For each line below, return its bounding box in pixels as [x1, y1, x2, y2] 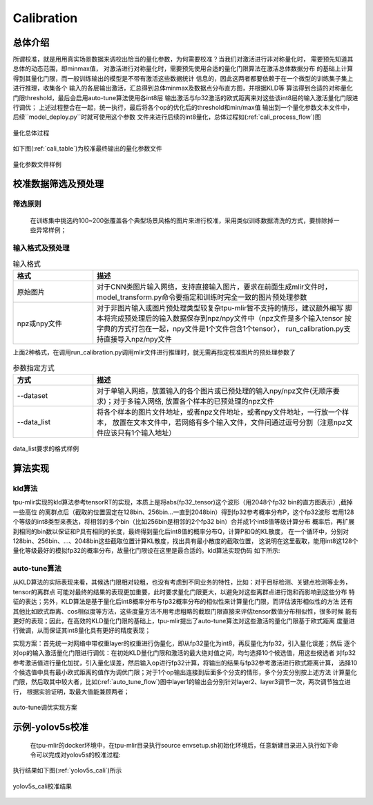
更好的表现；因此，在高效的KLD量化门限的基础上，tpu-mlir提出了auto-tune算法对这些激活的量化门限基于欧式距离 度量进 [12, 617, 355, 625]
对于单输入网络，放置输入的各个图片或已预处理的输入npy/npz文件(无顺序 [97, 386, 333, 396]
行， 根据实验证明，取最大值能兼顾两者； [12, 688, 130, 696]
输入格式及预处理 [12, 243, 70, 252]
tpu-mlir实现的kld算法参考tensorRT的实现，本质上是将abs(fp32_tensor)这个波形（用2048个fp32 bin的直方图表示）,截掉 [12, 498, 353, 506]
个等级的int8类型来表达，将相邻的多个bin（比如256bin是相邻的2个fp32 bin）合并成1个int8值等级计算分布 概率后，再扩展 [12, 518, 355, 526]
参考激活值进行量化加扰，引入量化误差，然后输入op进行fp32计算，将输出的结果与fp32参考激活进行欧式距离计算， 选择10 [12, 659, 358, 667]
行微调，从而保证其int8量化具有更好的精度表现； [12, 626, 151, 635]
